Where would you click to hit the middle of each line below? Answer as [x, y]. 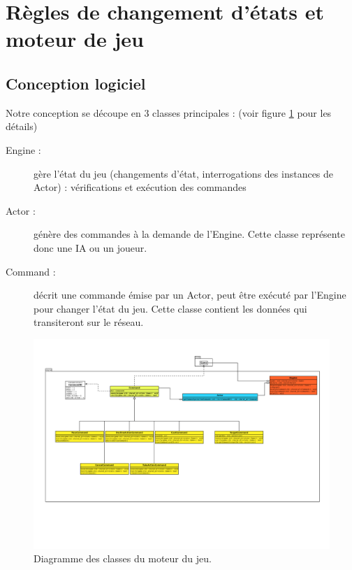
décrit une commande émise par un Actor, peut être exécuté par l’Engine [190, 295]
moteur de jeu [75, 39]
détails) [22, 126]
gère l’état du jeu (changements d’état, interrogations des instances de [184, 173]
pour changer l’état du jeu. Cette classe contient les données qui [170, 308]
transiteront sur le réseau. [89, 322]
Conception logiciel [76, 83]
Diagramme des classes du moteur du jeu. [123, 558]
